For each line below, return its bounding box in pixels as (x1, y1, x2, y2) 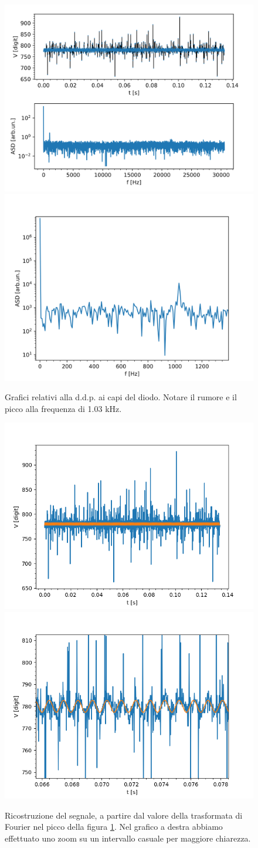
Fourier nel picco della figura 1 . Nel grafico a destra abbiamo (5, 820, 223, 833)
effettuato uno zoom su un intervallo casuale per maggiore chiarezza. (5, 832, 251, 844)
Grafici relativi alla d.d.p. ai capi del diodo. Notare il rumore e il (5, 391, 237, 403)
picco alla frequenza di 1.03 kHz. (5, 402, 122, 414)
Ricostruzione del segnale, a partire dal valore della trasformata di (5, 809, 243, 821)
